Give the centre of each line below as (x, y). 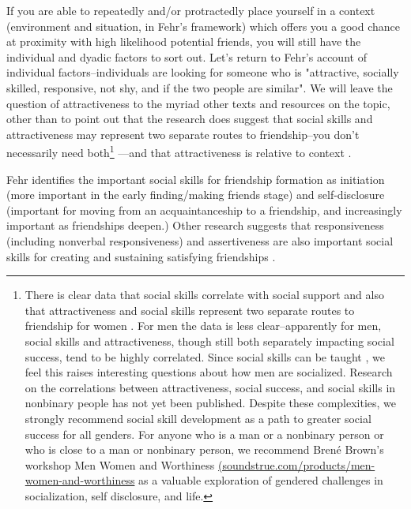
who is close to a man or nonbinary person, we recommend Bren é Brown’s (204, 449)
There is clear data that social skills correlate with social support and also (204, 295)
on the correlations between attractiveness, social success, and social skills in (210, 387)
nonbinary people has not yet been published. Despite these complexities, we (211, 403)
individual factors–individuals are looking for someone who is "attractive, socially (203, 72)
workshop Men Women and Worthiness (120, 464)
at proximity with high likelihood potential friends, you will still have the (184, 41)
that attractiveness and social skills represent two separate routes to (190, 310)
